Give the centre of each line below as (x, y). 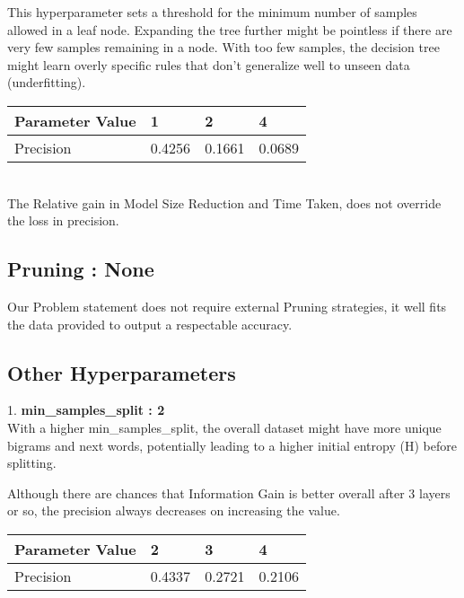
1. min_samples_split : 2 (86, 410)
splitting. (32, 463)
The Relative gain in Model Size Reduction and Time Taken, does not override (224, 202)
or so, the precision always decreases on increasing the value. (174, 510)
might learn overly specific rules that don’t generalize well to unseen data (209, 64)
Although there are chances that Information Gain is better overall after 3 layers (229, 492)
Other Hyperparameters (122, 372)
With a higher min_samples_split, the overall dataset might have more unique (224, 427)
